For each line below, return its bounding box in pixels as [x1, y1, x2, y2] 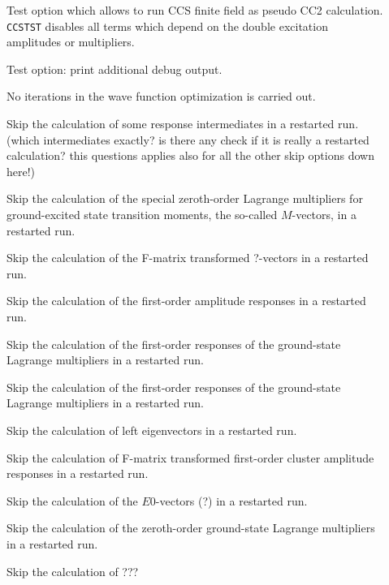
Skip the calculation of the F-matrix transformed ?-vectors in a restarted [6, 249, 369, 266]
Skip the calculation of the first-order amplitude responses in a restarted [6, 292, 366, 309]
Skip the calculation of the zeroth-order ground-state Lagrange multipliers [6, 519, 375, 536]
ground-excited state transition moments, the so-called [6, 206, 278, 222]
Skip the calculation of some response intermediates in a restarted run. [6, 115, 359, 132]
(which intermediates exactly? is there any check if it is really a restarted [6, 131, 370, 148]
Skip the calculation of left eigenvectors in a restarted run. [6, 421, 297, 438]
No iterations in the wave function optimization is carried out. [6, 88, 316, 105]
